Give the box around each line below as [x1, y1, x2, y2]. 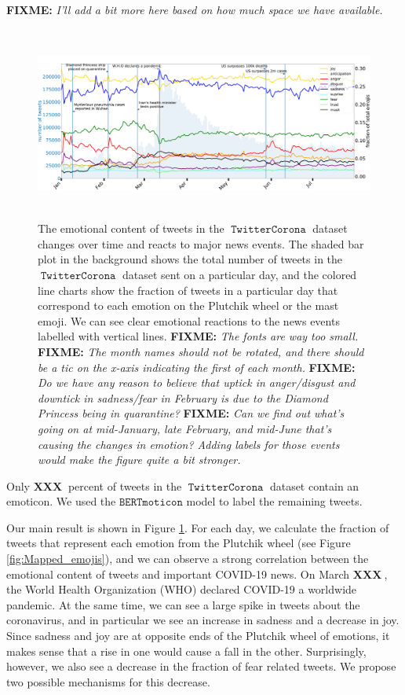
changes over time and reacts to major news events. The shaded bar [38, 235, 364, 252]
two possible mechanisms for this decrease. [6, 673, 210, 689]
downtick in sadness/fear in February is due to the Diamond [38, 389, 328, 406]
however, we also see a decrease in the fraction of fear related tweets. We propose [6, 658, 396, 675]
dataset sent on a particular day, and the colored [122, 266, 357, 282]
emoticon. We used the [6, 493, 116, 509]
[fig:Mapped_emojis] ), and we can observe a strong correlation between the [6, 550, 369, 567]
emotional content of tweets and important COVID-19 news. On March [6, 565, 350, 582]
